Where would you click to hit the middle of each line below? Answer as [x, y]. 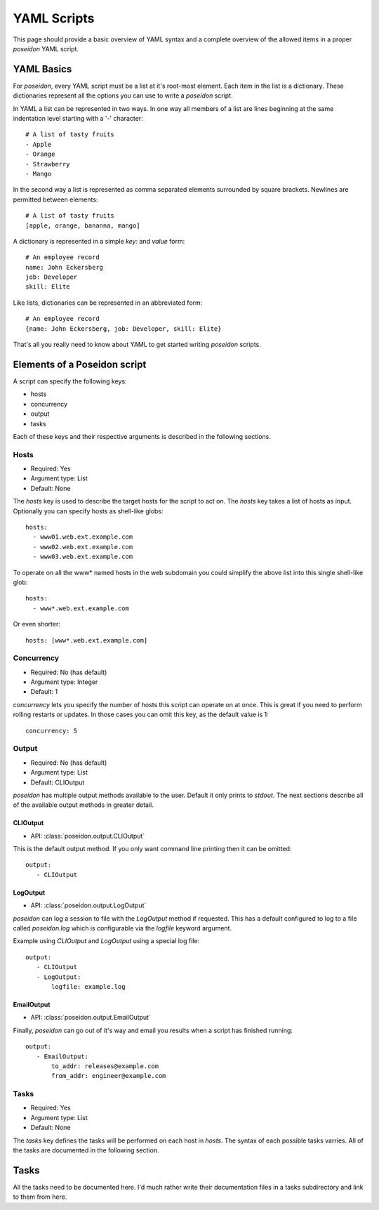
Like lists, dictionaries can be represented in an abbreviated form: [108, 303]
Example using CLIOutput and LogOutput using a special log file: [106, 941]
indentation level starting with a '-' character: [78, 119]
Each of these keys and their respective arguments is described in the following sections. [142, 436]
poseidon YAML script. [46, 48]
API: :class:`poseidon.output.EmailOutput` [91, 1018]
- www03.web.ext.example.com [83, 557]
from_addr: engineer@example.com [109, 1076]
